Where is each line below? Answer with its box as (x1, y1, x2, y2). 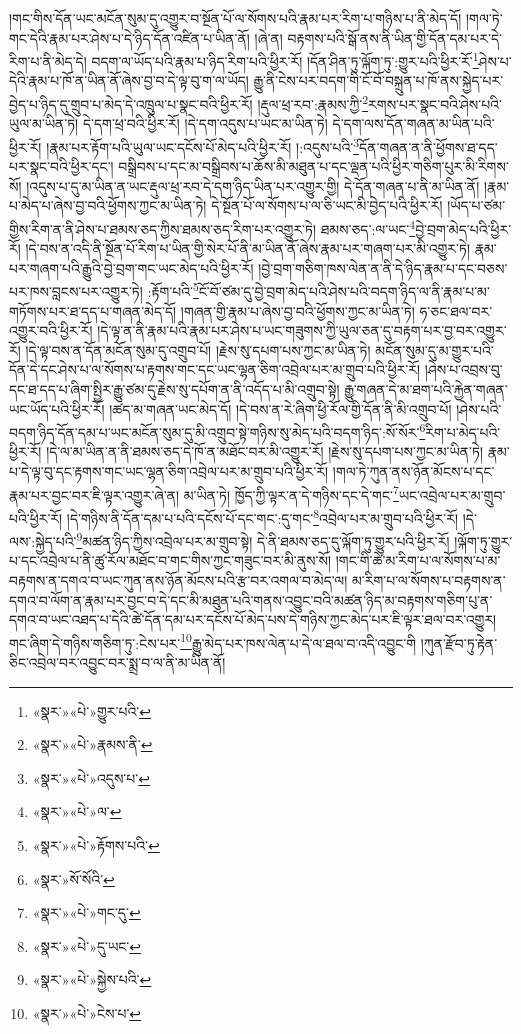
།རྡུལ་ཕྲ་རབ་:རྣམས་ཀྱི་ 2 (257, 91, 369, 114)
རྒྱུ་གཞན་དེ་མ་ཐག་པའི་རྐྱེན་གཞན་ (344, 378, 508, 399)
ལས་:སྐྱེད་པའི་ (9, 530, 77, 551)
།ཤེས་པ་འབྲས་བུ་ (424, 359, 503, 380)
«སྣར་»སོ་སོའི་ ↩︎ (32, 868, 115, 889)
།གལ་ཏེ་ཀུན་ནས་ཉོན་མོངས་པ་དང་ (332, 461, 495, 481)
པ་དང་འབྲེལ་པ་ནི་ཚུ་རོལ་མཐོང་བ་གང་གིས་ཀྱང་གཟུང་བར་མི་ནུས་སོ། (9, 550, 332, 571)
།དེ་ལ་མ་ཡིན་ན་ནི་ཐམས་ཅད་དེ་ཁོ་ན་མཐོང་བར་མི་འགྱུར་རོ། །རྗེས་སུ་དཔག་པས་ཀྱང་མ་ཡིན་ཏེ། (46, 441, 484, 462)
